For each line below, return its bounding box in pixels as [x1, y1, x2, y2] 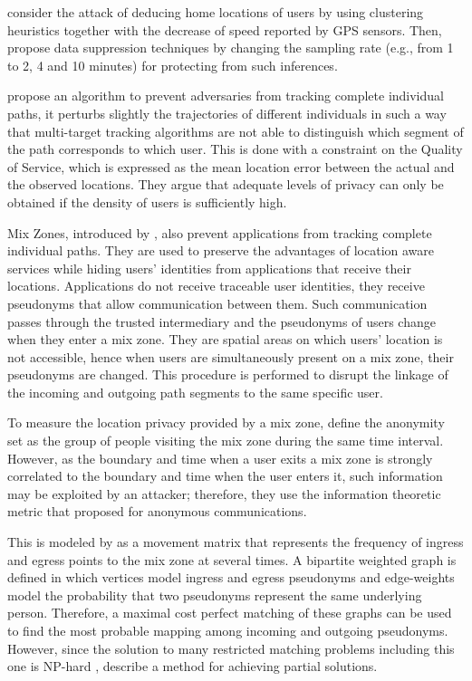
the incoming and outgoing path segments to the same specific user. [7, 382, 383, 401]
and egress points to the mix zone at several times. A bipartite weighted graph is [7, 550, 457, 569]
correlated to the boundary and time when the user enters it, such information [7, 466, 443, 485]
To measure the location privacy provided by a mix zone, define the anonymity [7, 413, 445, 432]
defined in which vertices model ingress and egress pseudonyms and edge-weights [7, 568, 455, 587]
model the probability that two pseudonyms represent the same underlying [7, 585, 422, 604]
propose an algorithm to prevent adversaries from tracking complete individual [7, 86, 444, 105]
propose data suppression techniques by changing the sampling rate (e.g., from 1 [7, 38, 454, 57]
